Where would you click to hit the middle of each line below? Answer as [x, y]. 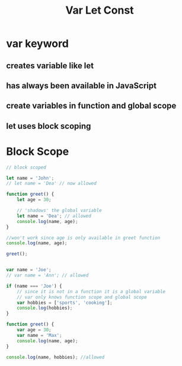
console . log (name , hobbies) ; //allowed [55, 357]
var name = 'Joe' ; [29, 270]
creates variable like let [50, 66]
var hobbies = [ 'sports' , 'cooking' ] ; [65, 303]
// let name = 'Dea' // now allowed [51, 184]
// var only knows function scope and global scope [82, 297]
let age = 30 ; [34, 200]
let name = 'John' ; [30, 178]
